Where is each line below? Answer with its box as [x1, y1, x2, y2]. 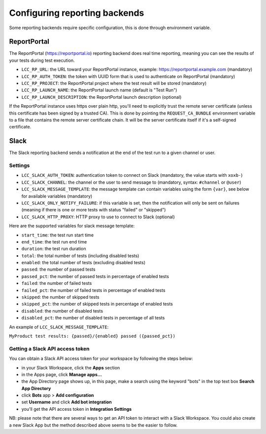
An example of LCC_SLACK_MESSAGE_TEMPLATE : [9, 324, 109, 330]
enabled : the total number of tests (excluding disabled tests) [21, 260, 145, 266]
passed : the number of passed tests [21, 267, 96, 273]
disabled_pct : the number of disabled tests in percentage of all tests [21, 315, 165, 321]
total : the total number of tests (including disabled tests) [21, 252, 139, 259]
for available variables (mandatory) [21, 193, 93, 199]
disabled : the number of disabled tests [21, 308, 103, 314]
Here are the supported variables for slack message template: [9, 223, 135, 229]
